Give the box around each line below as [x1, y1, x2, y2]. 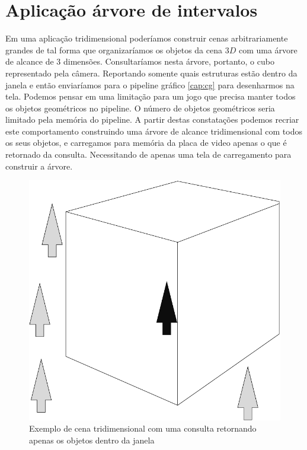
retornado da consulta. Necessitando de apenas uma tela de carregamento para [5, 148, 292, 161]
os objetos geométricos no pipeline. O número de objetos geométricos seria [5, 101, 275, 114]
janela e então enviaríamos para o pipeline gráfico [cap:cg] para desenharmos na [5, 78, 295, 91]
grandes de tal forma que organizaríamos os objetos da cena [5, 43, 223, 56]
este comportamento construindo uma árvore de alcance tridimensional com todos [5, 125, 302, 137]
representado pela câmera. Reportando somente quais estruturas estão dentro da [5, 66, 298, 79]
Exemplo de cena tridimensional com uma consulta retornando [29, 422, 257, 435]
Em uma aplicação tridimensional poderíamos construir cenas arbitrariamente [5, 32, 288, 44]
